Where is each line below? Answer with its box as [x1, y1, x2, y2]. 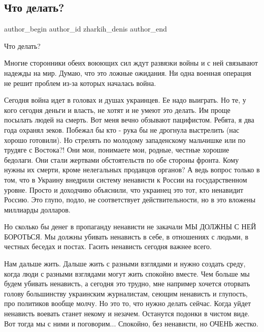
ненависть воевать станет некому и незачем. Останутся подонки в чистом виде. [4, 308, 250, 319]
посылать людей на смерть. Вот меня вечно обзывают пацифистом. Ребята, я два [4, 114, 254, 125]
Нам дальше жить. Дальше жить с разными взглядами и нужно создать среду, [4, 258, 246, 269]
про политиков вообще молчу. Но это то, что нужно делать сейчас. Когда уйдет [4, 298, 251, 309]
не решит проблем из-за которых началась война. [4, 77, 156, 88]
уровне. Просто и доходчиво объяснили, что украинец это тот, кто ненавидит [4, 184, 244, 195]
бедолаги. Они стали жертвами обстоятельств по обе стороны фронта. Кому [4, 154, 239, 165]
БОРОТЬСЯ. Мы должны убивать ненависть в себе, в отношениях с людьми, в [4, 231, 249, 242]
